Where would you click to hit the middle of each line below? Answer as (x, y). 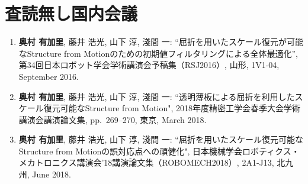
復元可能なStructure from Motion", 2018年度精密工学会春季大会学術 (172, 108)
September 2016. (49, 76)
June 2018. (52, 174)
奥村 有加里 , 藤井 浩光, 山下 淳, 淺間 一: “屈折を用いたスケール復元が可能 (161, 42)
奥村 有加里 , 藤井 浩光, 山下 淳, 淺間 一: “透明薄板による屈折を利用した (157, 96)
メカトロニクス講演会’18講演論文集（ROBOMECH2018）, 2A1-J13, (146, 162)
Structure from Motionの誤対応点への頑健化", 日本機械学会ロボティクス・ (159, 151)
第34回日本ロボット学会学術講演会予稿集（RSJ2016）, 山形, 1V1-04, (149, 65)
